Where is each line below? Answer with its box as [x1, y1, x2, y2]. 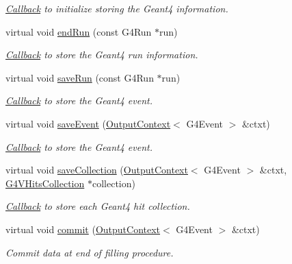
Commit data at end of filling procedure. [5, 245, 174, 259]
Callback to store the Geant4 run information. [5, 47, 198, 62]
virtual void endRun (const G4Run [5, 24, 152, 38]
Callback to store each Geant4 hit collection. [5, 199, 190, 213]
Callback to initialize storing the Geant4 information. [5, 1, 228, 15]
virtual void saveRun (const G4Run [5, 70, 154, 84]
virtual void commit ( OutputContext [5, 221, 161, 236]
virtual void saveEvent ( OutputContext [5, 116, 171, 130]
